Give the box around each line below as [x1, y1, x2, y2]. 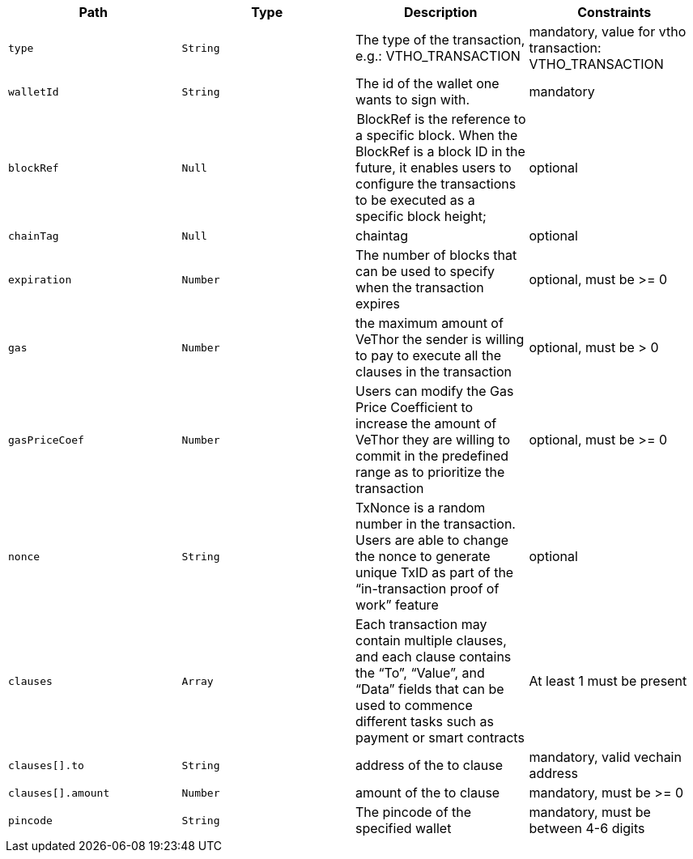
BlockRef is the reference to [356, 111, 526, 127]
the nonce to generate [355, 548, 491, 564]
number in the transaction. [355, 516, 516, 532]
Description [404, 4, 478, 20]
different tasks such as [355, 713, 494, 729]
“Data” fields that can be [355, 681, 504, 697]
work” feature [355, 597, 439, 613]
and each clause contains [355, 649, 512, 665]
